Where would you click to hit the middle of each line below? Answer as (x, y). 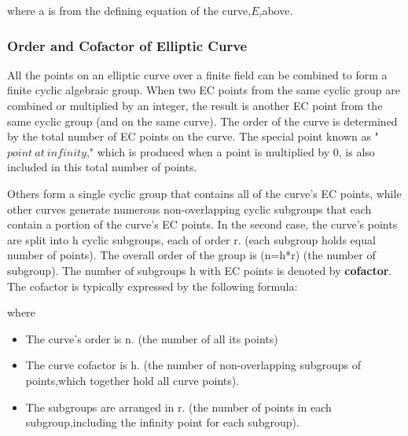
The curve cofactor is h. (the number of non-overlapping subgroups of (193, 365)
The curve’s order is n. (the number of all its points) (152, 338)
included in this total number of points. (102, 167)
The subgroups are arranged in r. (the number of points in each (178, 407)
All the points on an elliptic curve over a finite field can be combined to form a (197, 74)
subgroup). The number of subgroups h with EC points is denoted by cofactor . (200, 270)
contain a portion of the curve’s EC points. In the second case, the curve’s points (202, 224)
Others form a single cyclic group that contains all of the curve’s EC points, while (204, 193)
